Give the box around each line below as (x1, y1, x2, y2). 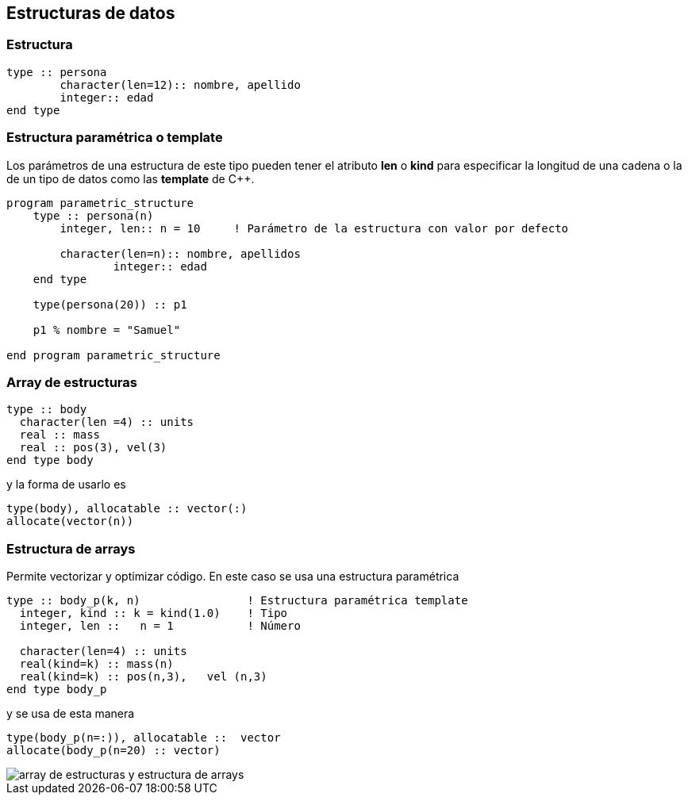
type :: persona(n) (33, 209, 154, 222)
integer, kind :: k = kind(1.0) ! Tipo (19, 607, 288, 620)
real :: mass (19, 428, 101, 442)
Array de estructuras (6, 374, 137, 390)
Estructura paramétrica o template (6, 129, 223, 146)
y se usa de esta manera (6, 707, 135, 721)
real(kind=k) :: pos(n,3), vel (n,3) (19, 670, 267, 684)
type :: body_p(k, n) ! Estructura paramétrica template (6, 594, 468, 607)
